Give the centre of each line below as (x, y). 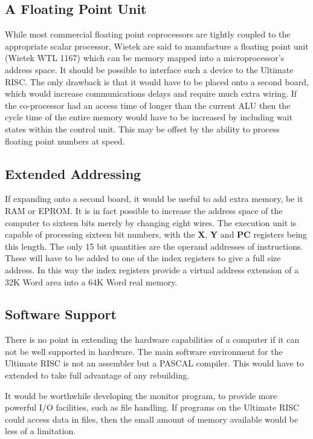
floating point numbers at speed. (65, 141)
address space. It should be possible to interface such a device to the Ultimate (149, 69)
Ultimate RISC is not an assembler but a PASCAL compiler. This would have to (154, 363)
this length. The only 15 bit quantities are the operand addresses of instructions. (154, 246)
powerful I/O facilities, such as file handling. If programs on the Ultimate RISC (152, 407)
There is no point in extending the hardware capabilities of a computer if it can (152, 340)
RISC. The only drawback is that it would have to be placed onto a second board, (157, 81)
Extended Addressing (73, 173)
